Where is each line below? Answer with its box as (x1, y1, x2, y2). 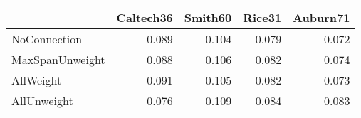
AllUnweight (11, 92, 73, 109)
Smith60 (184, 9, 232, 26)
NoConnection (11, 31, 83, 47)
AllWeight (11, 72, 62, 88)
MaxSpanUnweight (11, 51, 105, 68)
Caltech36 (116, 9, 173, 26)
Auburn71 (293, 9, 350, 26)
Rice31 (243, 9, 282, 26)
